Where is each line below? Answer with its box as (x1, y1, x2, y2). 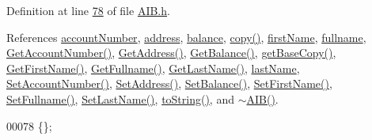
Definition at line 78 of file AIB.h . (6, 2, 170, 18)
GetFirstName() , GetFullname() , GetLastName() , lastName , (6, 59, 300, 76)
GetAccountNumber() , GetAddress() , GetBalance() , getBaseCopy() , (6, 44, 336, 61)
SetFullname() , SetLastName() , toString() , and (6, 90, 234, 107)
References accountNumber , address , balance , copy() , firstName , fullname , (6, 28, 366, 45)
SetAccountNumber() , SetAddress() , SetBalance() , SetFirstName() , (6, 75, 332, 92)
